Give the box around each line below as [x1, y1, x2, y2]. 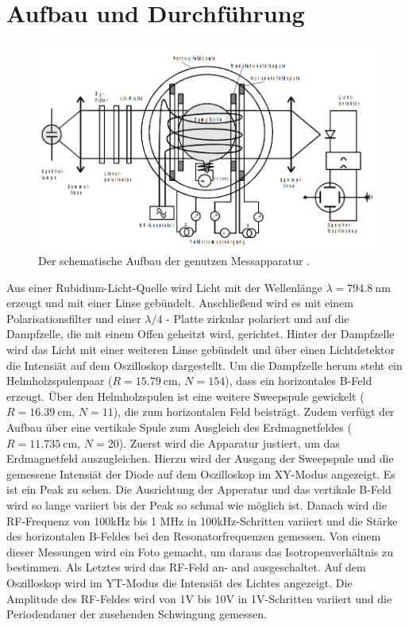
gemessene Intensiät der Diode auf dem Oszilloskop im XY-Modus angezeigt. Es [6, 465, 395, 482]
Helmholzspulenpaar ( [6, 372, 113, 389]
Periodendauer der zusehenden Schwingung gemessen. [6, 606, 267, 622]
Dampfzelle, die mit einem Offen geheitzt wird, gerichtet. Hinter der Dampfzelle [6, 325, 395, 342]
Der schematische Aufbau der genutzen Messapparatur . [38, 252, 311, 269]
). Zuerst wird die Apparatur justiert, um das [118, 434, 340, 451]
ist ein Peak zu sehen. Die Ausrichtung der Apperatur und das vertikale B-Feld [6, 481, 392, 498]
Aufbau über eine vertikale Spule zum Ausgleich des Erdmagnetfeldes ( [6, 419, 352, 436]
